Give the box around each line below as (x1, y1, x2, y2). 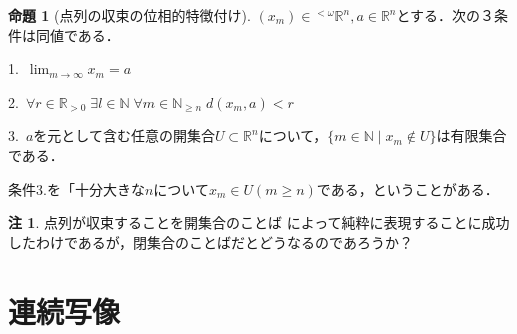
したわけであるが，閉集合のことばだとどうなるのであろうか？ (8, 231, 413, 252)
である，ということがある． (316, 178, 499, 199)
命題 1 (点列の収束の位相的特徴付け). (8, 5, 251, 25)
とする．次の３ (396, 5, 495, 25)
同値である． (35, 24, 120, 45)
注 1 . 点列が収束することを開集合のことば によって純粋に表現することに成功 (8, 212, 510, 233)
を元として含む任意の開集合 (33, 125, 215, 146)
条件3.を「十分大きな (8, 178, 145, 199)
